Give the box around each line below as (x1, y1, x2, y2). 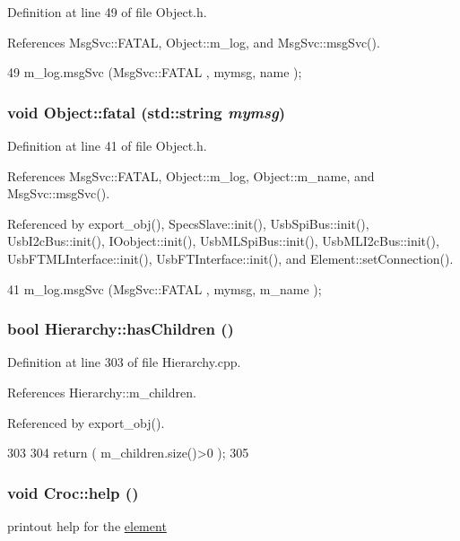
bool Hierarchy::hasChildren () (7, 318, 234, 340)
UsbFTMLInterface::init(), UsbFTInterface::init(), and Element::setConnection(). (7, 249, 454, 267)
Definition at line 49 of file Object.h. (7, 3, 207, 21)
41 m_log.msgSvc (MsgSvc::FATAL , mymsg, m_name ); (7, 279, 322, 298)
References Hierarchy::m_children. (7, 382, 196, 401)
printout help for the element (7, 516, 167, 535)
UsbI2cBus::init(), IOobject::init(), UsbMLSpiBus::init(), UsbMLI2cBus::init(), (7, 231, 439, 250)
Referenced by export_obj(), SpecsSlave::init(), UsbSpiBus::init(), (7, 214, 369, 232)
